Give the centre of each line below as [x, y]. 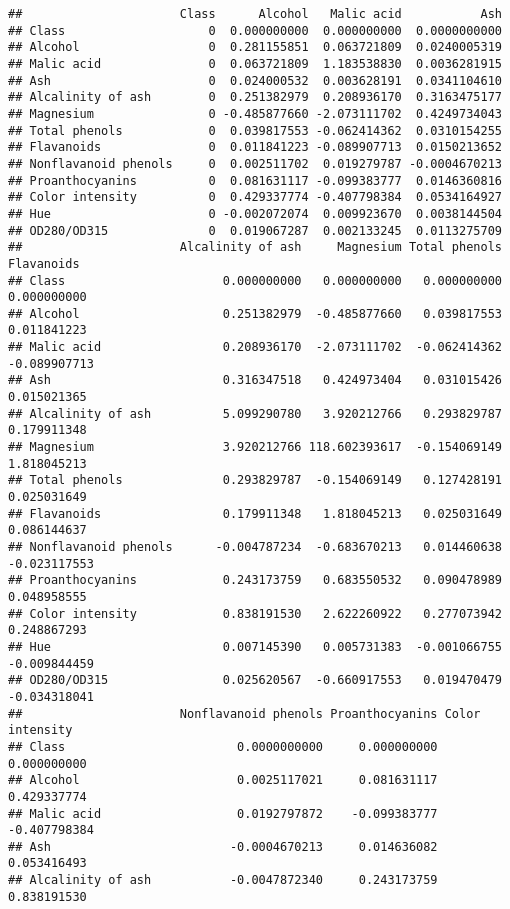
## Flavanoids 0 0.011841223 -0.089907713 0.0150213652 [255, 147]
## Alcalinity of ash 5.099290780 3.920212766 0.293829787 [255, 413]
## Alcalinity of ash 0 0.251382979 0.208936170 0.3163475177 [255, 97]
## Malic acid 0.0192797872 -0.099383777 [223, 813]
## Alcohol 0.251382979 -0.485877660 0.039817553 [255, 313]
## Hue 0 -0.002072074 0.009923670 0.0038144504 [255, 213]
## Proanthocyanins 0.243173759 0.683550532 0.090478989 [255, 580]
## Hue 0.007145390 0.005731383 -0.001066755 [255, 646]
